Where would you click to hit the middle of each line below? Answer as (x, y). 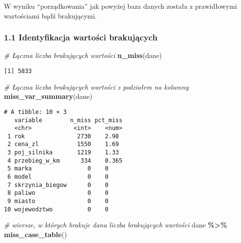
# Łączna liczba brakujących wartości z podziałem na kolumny (96, 86)
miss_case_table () (36, 234)
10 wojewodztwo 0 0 (56, 209)
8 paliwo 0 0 (58, 193)
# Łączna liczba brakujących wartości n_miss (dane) (83, 55)
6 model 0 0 (58, 177)
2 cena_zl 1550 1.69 (63, 144)
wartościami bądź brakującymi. (50, 15)
